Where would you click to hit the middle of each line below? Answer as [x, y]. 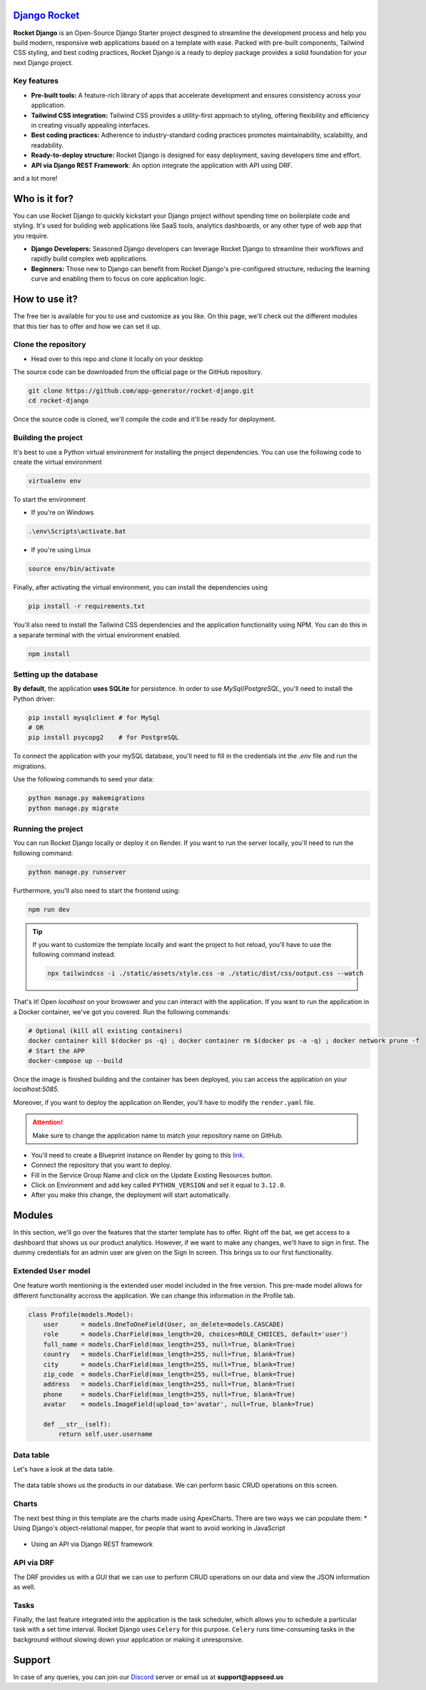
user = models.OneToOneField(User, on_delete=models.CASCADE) [164, 1325]
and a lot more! [35, 178]
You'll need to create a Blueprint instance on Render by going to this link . [138, 1155]
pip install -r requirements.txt [87, 606]
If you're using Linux [61, 550]
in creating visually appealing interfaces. [90, 125]
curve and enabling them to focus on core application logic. [118, 279]
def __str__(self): [77, 1424]
